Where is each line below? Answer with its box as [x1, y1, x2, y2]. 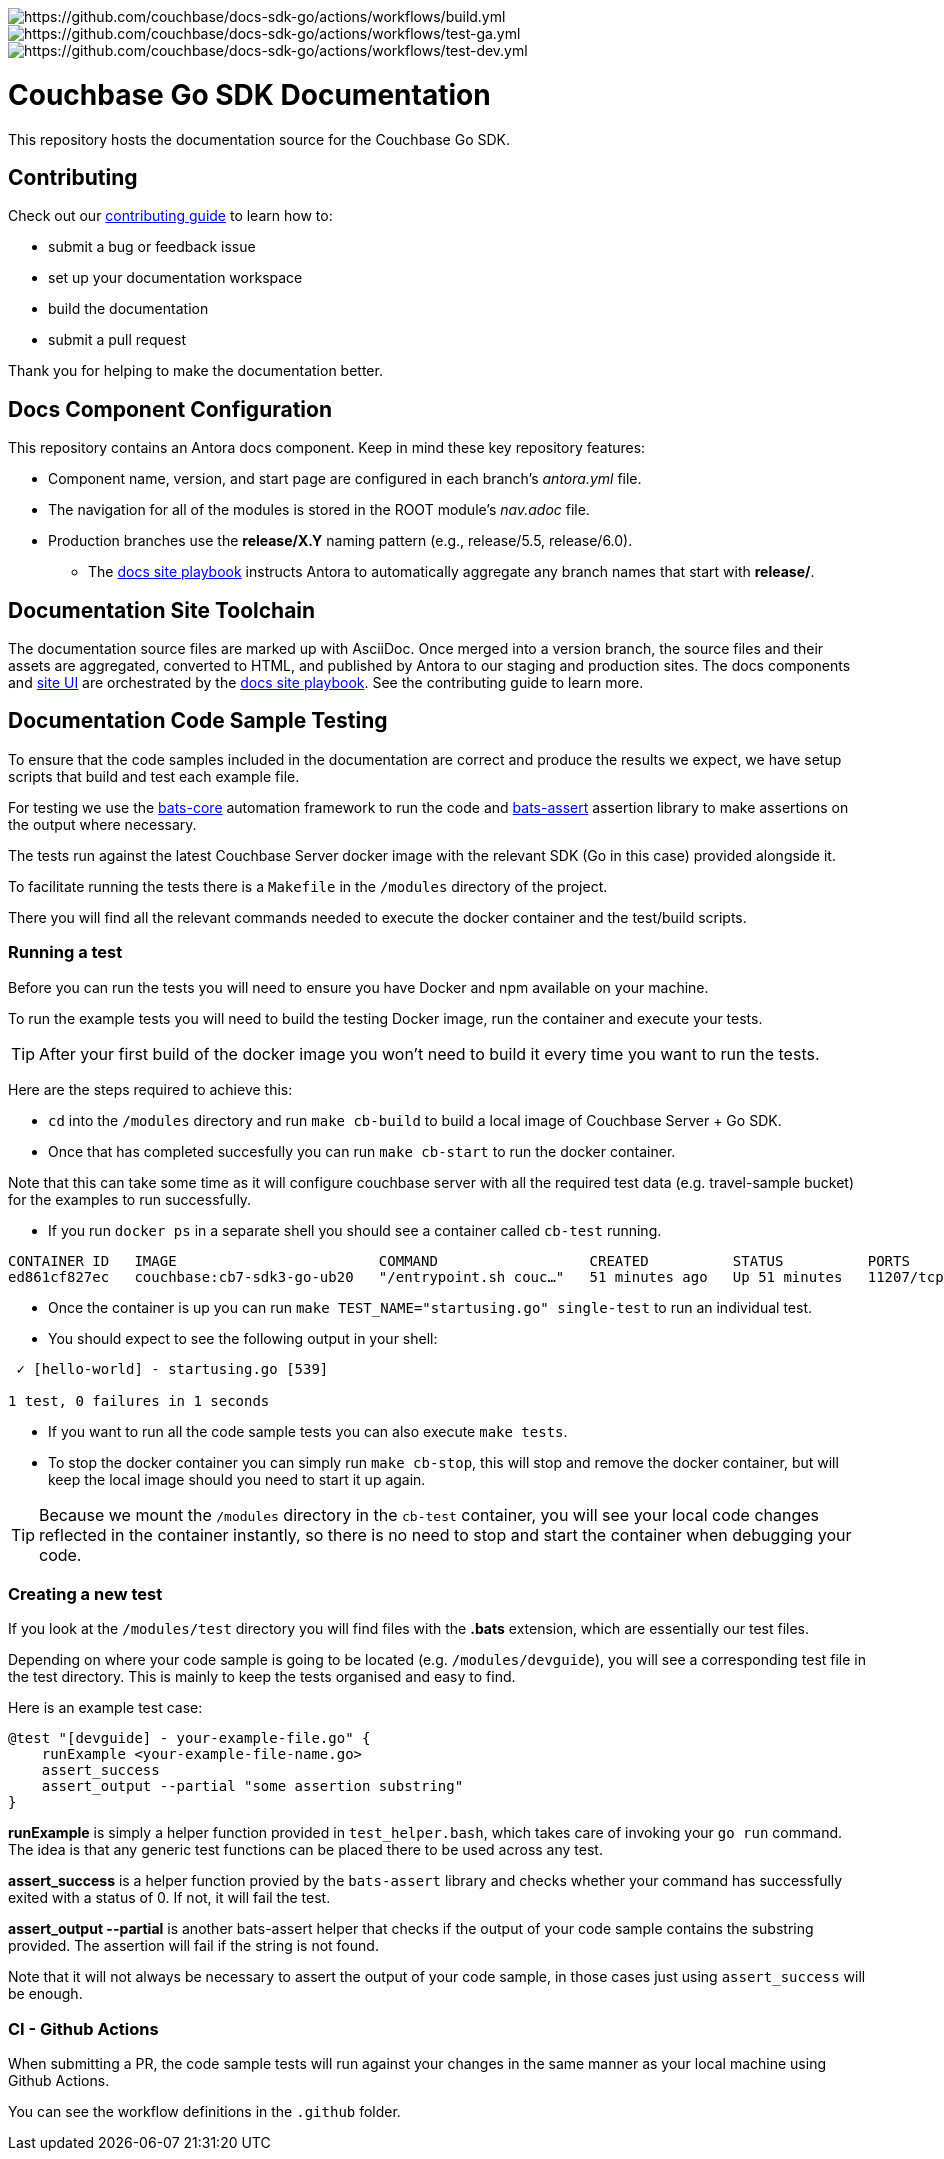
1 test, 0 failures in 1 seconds [8, 1392, 270, 1409]
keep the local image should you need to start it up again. [48, 1470, 426, 1488]
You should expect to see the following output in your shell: [48, 1329, 438, 1347]
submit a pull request [48, 331, 186, 349]
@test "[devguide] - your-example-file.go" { [8, 1730, 371, 1747]
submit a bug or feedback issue [48, 238, 256, 256]
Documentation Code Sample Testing [8, 708, 388, 734]
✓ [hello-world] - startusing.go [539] [16, 1360, 329, 1377]
